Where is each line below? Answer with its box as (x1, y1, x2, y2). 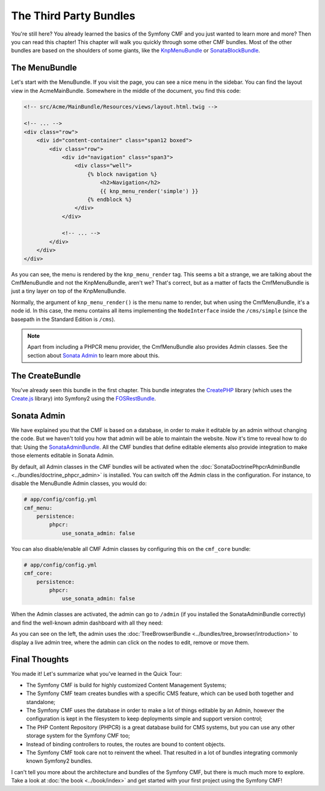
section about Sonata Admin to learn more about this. (27, 352, 159, 359)
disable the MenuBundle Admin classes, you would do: (11, 480, 147, 487)
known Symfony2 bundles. (26, 757, 93, 764)
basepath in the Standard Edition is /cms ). (11, 316, 116, 323)
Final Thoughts (11, 655, 69, 665)
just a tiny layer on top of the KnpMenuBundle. (11, 287, 126, 295)
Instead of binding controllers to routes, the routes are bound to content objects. (26, 740, 226, 748)
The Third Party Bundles (11, 9, 135, 22)
